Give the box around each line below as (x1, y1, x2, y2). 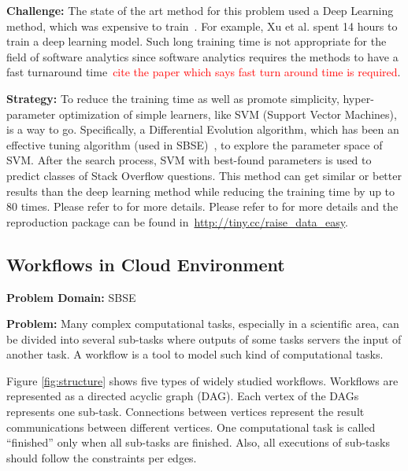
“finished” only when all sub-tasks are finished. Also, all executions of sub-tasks (6, 434, 390, 451)
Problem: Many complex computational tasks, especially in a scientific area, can (6, 315, 399, 332)
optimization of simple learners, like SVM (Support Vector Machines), (58, 105, 397, 122)
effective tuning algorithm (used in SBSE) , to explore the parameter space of (6, 136, 383, 153)
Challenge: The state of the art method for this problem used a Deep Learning (6, 2, 394, 18)
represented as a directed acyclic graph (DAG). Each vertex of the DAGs (6, 388, 359, 404)
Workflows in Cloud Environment (6, 252, 285, 276)
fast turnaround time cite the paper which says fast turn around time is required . (6, 64, 401, 80)
